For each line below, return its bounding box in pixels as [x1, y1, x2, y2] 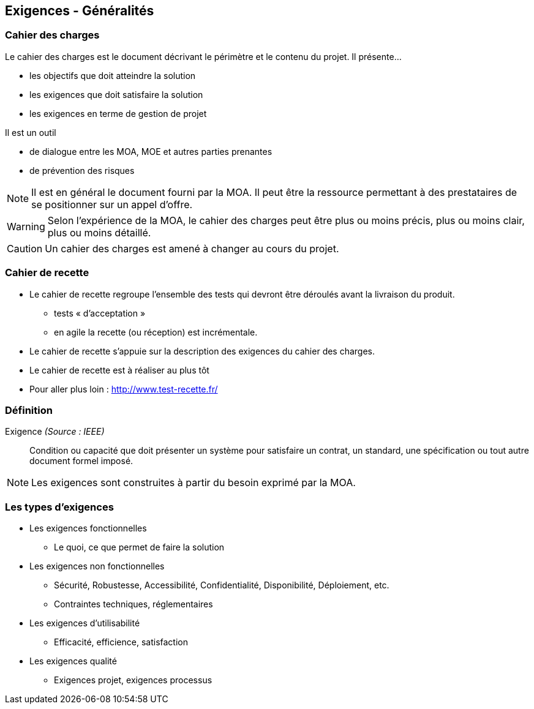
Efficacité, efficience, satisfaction [54, 637, 188, 648]
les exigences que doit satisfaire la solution [29, 89, 203, 100]
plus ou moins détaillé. [47, 226, 151, 239]
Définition [5, 403, 53, 416]
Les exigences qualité [29, 656, 117, 667]
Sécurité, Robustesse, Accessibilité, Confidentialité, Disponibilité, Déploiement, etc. [54, 580, 389, 591]
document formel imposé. [29, 456, 133, 467]
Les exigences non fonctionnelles [29, 561, 165, 572]
